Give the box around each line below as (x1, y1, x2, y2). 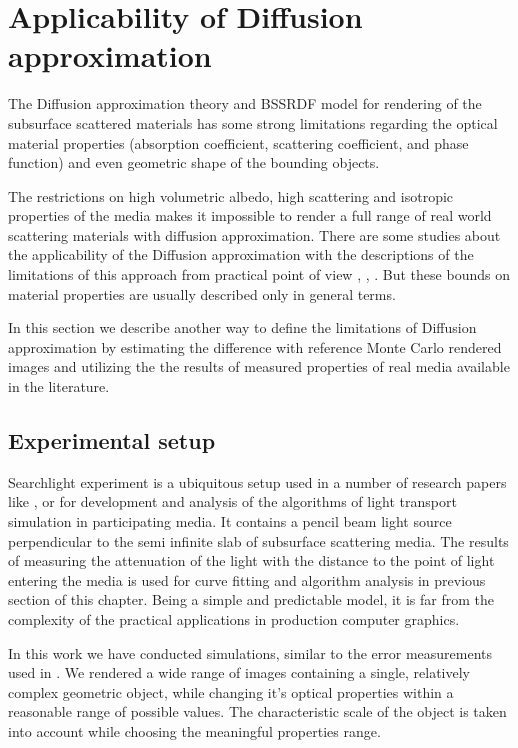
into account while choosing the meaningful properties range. (8, 720, 381, 741)
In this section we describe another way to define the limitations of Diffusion (8, 317, 477, 338)
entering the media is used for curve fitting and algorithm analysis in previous (8, 569, 486, 590)
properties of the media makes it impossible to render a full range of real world (8, 205, 492, 226)
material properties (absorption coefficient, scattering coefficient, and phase (8, 132, 469, 153)
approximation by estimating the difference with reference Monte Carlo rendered (8, 336, 502, 357)
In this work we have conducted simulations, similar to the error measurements (8, 642, 493, 663)
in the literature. (8, 376, 110, 397)
